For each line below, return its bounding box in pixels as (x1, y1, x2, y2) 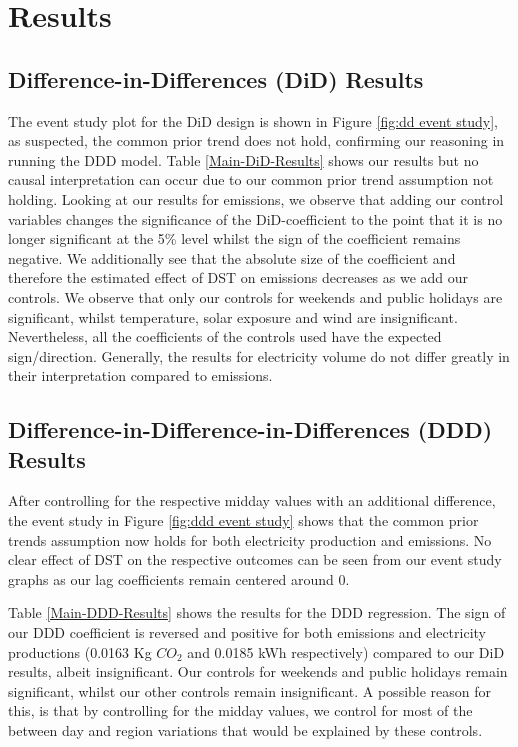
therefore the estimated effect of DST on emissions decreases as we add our (8, 267, 469, 288)
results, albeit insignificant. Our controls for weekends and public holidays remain (8, 661, 508, 682)
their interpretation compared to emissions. (8, 365, 273, 386)
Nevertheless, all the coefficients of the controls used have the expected (8, 326, 442, 347)
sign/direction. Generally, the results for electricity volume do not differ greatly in (8, 345, 510, 366)
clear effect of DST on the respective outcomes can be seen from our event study (8, 549, 502, 570)
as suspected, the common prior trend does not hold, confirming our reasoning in (8, 130, 505, 151)
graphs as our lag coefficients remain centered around (8, 568, 334, 589)
